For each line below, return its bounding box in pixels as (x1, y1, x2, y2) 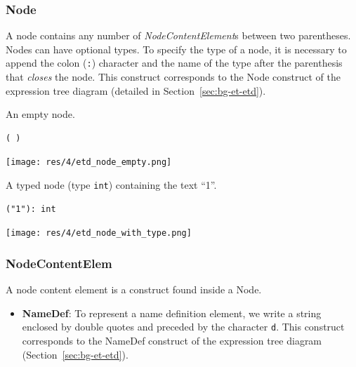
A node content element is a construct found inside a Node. (6, 282, 262, 297)
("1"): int (6, 203, 56, 214)
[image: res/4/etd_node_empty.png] (6, 157, 172, 168)
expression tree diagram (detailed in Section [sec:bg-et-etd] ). (6, 83, 266, 98)
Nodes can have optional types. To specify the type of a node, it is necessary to (6, 41, 347, 56)
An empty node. (6, 107, 75, 121)
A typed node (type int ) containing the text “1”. (6, 178, 217, 192)
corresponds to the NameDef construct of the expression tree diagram (22, 333, 322, 348)
